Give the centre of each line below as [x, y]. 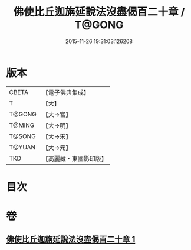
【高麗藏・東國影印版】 [75, 158]
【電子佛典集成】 [66, 92]
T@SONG [23, 136]
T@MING [22, 125]
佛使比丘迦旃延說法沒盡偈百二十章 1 [71, 240]
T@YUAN [22, 147]
